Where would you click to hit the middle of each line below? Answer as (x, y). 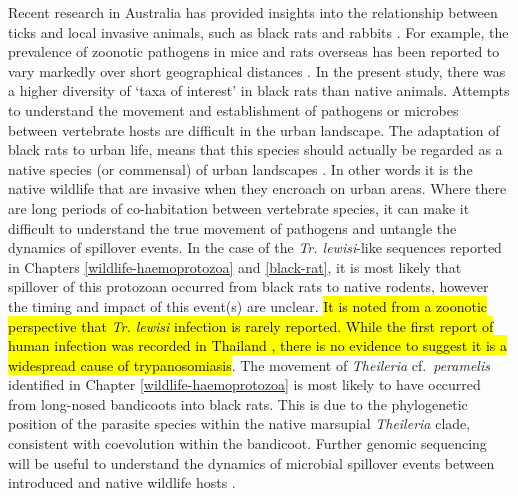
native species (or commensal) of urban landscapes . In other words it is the (240, 168)
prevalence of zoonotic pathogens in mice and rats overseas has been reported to (254, 51)
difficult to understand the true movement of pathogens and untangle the (232, 227)
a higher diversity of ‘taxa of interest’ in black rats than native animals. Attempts (259, 90)
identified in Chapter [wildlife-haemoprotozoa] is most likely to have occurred (244, 384)
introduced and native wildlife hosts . (122, 482)
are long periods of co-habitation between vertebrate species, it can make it (239, 207)
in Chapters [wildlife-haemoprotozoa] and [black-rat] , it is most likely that (235, 266)
